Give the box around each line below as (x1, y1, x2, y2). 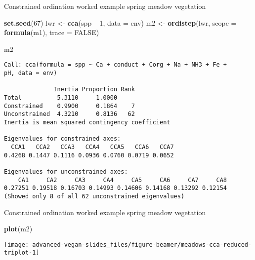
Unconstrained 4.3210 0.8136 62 (4, 111, 135, 118)
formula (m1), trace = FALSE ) (4, 27, 99, 37)
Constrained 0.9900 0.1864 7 (4, 102, 135, 110)
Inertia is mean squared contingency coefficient (4, 118, 170, 126)
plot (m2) (4, 223, 33, 234)
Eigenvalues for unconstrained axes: (4, 168, 128, 175)
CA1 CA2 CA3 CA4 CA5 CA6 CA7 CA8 (18, 176, 227, 184)
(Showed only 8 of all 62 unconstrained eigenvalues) (4, 192, 185, 200)
